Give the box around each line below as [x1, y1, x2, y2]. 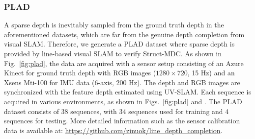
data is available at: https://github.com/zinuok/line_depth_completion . [4, 125, 223, 135]
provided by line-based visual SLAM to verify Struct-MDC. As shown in [4, 48, 222, 58]
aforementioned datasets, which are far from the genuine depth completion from [4, 29, 245, 39]
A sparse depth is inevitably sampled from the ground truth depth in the [4, 20, 224, 30]
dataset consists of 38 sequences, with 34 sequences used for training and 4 [4, 106, 229, 116]
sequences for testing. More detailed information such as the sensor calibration [4, 116, 240, 126]
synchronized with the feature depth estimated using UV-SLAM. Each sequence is [4, 87, 251, 97]
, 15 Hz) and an [187, 68, 235, 78]
